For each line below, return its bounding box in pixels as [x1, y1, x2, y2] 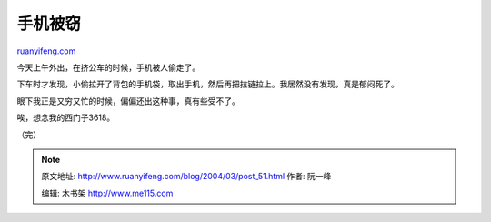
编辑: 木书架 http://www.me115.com [41, 187, 174, 198]
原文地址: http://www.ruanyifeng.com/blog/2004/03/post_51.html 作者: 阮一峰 [41, 171, 332, 182]
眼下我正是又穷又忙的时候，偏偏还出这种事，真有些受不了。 [16, 96, 240, 106]
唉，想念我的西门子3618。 [16, 112, 115, 123]
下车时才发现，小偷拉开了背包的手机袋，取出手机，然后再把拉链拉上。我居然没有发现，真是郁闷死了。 [16, 78, 399, 90]
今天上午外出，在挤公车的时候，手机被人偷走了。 [16, 62, 200, 73]
